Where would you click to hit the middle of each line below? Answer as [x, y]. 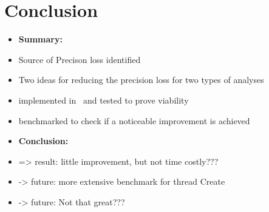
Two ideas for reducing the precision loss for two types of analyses [141, 80]
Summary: [40, 39]
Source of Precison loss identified [80, 59]
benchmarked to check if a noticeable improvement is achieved [134, 120]
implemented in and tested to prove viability [104, 100]
